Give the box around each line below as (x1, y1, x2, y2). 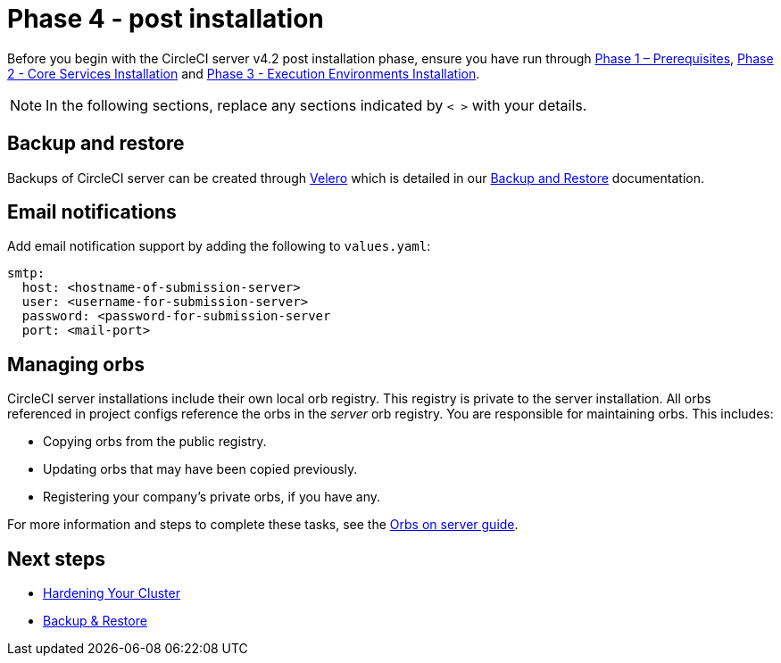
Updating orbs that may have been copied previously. (43, 461, 358, 477)
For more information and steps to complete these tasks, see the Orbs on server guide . (7, 517, 519, 533)
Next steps (7, 547, 105, 570)
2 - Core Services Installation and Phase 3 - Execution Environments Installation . (7, 65, 480, 81)
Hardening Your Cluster (43, 585, 180, 601)
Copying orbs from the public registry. (43, 434, 267, 450)
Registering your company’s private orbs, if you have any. (43, 489, 381, 505)
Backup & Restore (43, 613, 147, 629)
